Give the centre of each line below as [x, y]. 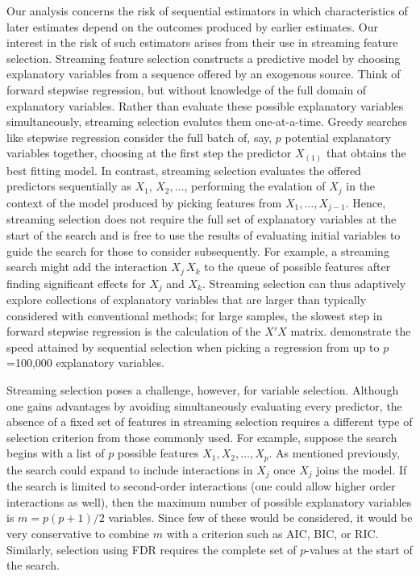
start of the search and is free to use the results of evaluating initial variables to [204, 234]
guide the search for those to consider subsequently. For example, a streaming [198, 250]
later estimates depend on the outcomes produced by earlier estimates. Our [192, 26]
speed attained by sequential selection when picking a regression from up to [193, 346]
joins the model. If [362, 469]
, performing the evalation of [255, 186]
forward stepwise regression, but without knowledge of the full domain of [187, 89]
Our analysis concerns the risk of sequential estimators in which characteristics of [207, 10]
